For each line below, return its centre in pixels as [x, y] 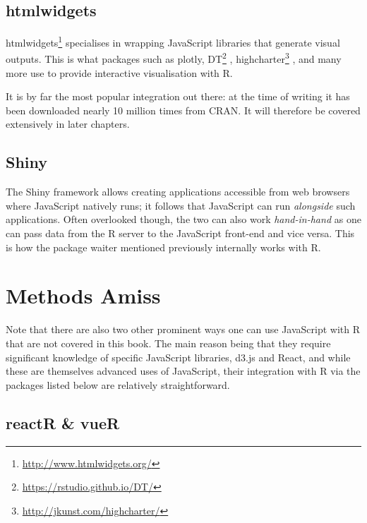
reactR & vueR [63, 422]
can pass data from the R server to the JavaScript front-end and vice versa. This [180, 233]
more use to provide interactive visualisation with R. [119, 72]
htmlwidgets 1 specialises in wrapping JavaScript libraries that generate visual [173, 41]
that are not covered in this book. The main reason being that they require [168, 343]
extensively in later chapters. [68, 124]
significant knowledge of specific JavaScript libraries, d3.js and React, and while [178, 357]
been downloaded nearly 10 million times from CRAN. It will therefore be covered [183, 110]
